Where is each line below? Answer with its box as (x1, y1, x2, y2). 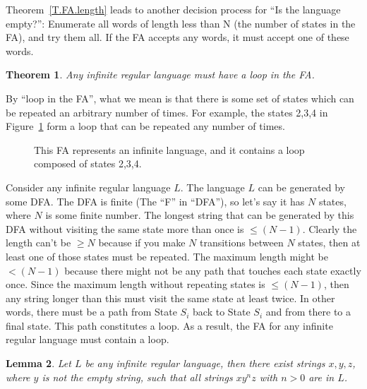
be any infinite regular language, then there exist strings (85, 356, 325, 371)
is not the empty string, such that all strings (42, 369, 233, 384)
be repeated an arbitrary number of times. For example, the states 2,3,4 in (6, 104, 328, 119)
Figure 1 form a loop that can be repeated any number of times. (6, 119, 285, 133)
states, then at (298, 235, 361, 250)
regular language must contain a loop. (6, 332, 169, 347)
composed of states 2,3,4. (34, 156, 142, 171)
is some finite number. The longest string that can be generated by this (45, 208, 354, 222)
